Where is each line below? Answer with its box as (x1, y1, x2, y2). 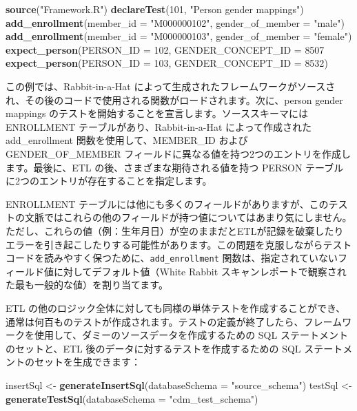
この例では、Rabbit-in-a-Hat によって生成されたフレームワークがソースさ (6, 78, 336, 93)
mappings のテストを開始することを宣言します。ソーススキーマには (6, 106, 308, 120)
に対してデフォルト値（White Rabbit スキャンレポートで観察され (53, 264, 347, 278)
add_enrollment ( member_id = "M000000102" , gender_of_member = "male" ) (6, 15, 345, 30)
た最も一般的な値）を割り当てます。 (6, 277, 168, 292)
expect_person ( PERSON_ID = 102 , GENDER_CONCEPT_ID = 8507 (6, 42, 325, 56)
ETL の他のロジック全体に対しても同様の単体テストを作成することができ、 (6, 300, 345, 315)
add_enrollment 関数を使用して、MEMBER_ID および (6, 133, 248, 147)
